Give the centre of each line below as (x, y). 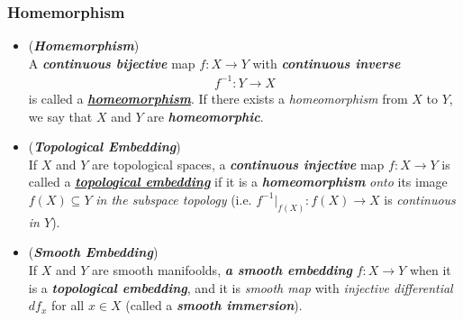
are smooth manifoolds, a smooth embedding (222, 269)
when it (430, 269)
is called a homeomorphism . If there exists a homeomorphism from (218, 98)
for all (68, 305)
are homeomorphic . (205, 116)
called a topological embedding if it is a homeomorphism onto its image (238, 182)
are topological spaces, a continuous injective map (238, 164)
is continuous (420, 199)
